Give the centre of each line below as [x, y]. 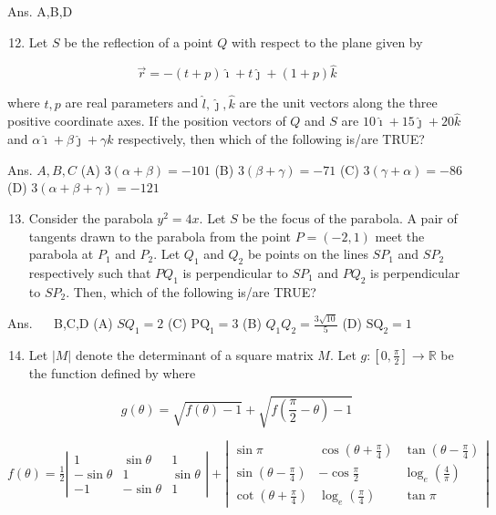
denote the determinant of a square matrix [194, 354]
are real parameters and [132, 103]
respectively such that [90, 273]
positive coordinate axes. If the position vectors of [147, 121]
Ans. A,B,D [40, 11]
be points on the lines [308, 254]
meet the [400, 236]
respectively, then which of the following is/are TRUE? [271, 139]
